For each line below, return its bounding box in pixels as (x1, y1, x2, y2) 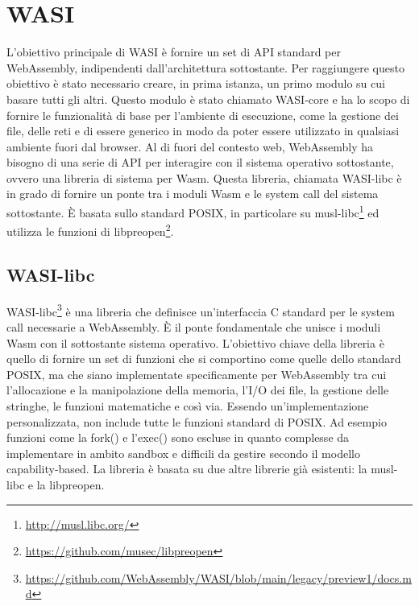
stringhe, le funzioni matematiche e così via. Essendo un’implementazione (6, 397, 369, 414)
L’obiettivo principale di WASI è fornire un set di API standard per (6, 43, 341, 60)
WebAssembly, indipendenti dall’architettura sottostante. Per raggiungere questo (6, 59, 404, 76)
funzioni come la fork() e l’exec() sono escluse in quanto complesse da (6, 429, 350, 446)
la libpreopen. (36, 476, 105, 493)
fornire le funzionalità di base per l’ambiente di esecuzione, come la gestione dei (6, 106, 399, 123)
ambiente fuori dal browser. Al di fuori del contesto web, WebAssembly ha (6, 138, 374, 155)
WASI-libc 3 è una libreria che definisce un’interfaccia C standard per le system (6, 300, 395, 319)
